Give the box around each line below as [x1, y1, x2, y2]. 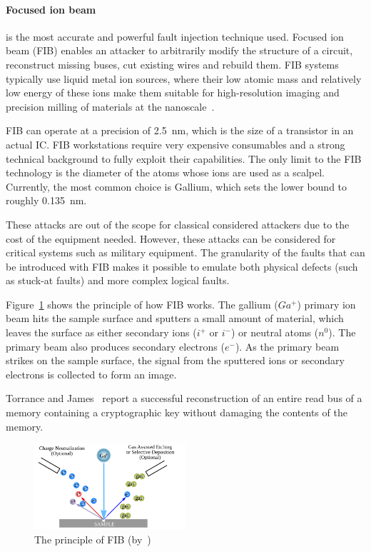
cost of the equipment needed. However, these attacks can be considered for [6, 231, 336, 246]
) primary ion [297, 296, 356, 311]
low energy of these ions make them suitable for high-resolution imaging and [6, 85, 340, 100]
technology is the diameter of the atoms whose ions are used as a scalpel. [6, 165, 325, 180]
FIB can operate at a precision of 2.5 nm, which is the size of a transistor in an [6, 123, 354, 138]
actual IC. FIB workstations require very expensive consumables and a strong [6, 136, 345, 151]
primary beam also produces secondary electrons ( [6, 338, 225, 353]
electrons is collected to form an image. [6, 366, 177, 381]
